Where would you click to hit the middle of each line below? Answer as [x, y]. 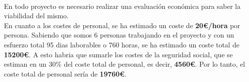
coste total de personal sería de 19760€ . [65, 73]
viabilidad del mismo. [36, 16]
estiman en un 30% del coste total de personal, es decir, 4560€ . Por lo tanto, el [124, 64]
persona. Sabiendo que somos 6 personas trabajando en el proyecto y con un [119, 35]
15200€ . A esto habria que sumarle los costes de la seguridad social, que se [119, 54]
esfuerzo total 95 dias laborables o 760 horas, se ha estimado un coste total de [122, 44]
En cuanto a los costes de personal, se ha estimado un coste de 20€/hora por [122, 25]
